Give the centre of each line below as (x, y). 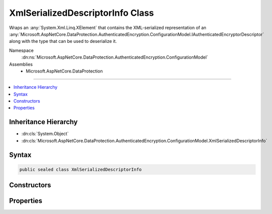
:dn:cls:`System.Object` (45, 134)
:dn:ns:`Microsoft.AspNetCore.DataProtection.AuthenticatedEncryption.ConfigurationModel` (115, 57)
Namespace (21, 50)
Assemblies (21, 64)
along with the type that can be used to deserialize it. (63, 41)
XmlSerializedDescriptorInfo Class (82, 13)
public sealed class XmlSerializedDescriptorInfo (81, 169)
